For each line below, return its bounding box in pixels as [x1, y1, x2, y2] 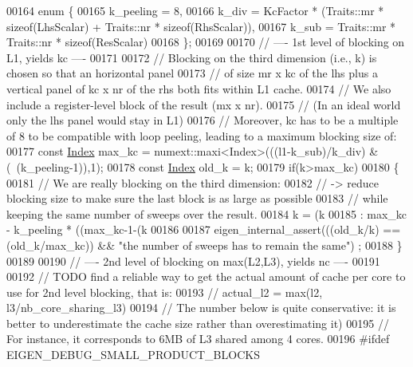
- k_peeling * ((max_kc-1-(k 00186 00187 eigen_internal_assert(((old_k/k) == [6, 221, 401, 238]
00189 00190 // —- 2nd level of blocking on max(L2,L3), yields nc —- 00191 [6, 252, 380, 269]
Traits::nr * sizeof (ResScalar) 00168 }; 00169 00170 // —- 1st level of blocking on [6, 34, 405, 50]
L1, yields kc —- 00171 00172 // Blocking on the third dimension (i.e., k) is [6, 49, 377, 65]
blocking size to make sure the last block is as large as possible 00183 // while [6, 190, 388, 207]
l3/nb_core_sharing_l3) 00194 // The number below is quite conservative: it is [6, 299, 396, 316]
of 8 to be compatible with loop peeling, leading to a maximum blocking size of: [6, 127, 397, 144]
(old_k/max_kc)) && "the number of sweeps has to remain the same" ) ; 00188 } [6, 236, 403, 253]
